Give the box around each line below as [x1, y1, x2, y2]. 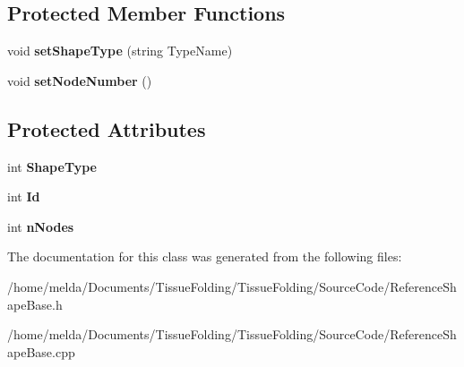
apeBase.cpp [7, 342, 75, 361]
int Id [7, 187, 40, 206]
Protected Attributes [7, 115, 206, 142]
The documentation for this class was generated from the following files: [7, 247, 402, 266]
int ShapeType [7, 157, 97, 175]
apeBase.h [7, 294, 63, 313]
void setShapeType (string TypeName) [7, 41, 233, 60]
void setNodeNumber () [7, 71, 152, 90]
